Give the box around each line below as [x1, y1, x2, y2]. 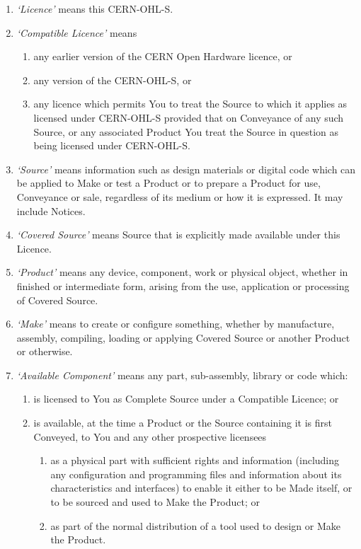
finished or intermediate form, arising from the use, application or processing [16, 278, 350, 293]
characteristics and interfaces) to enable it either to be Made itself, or [50, 480, 353, 495]
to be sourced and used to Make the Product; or [50, 495, 260, 509]
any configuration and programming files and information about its [50, 466, 342, 481]
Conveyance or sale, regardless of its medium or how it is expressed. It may [16, 189, 343, 204]
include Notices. [16, 203, 86, 218]
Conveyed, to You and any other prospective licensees [33, 429, 267, 444]
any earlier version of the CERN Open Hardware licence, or [33, 49, 292, 64]
